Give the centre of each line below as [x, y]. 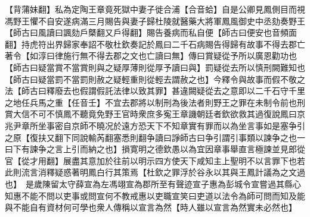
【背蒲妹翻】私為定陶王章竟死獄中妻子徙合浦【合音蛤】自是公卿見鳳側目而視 [155, 9]
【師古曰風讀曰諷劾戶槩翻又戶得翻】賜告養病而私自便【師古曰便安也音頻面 [151, 32]
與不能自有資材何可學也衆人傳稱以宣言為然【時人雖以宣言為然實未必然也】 [151, 207]
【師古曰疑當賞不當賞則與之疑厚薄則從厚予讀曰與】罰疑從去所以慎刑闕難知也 [155, 67]
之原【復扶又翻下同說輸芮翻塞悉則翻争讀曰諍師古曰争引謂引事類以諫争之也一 [155, 137]
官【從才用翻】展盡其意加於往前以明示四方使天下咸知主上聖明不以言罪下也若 [155, 160]
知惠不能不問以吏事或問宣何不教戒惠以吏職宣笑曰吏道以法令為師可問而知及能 [155, 195]
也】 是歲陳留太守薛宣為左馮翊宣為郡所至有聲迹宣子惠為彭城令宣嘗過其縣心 [153, 183]
